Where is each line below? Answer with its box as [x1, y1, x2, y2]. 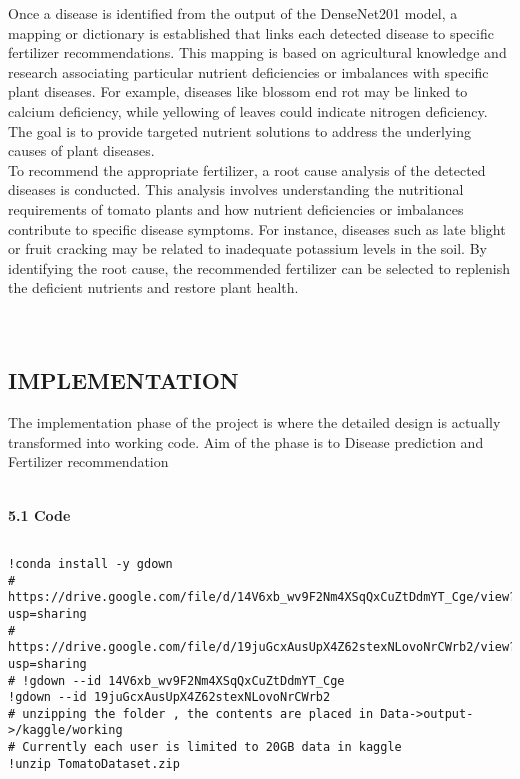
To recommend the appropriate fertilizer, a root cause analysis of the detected [8, 159, 486, 180]
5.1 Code [8, 504, 71, 525]
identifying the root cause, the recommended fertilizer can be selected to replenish [8, 257, 511, 278]
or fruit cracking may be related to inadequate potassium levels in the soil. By [8, 238, 487, 259]
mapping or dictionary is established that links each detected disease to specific [8, 22, 494, 43]
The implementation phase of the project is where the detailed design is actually [8, 412, 501, 433]
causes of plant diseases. [8, 140, 155, 161]
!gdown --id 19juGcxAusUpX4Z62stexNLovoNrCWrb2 [8, 690, 331, 705]
